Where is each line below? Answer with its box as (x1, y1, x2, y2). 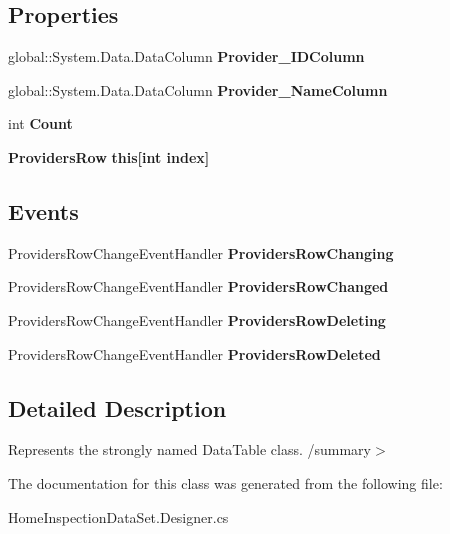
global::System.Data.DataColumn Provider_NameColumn (8, 79, 388, 100)
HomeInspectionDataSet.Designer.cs (8, 506, 229, 527)
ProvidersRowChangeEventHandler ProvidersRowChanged (8, 276, 389, 297)
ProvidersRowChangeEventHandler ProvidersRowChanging (8, 242, 394, 263)
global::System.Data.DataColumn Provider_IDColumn (8, 46, 365, 67)
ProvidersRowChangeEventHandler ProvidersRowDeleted (8, 343, 381, 364)
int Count (8, 113, 73, 134)
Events (8, 195, 79, 226)
